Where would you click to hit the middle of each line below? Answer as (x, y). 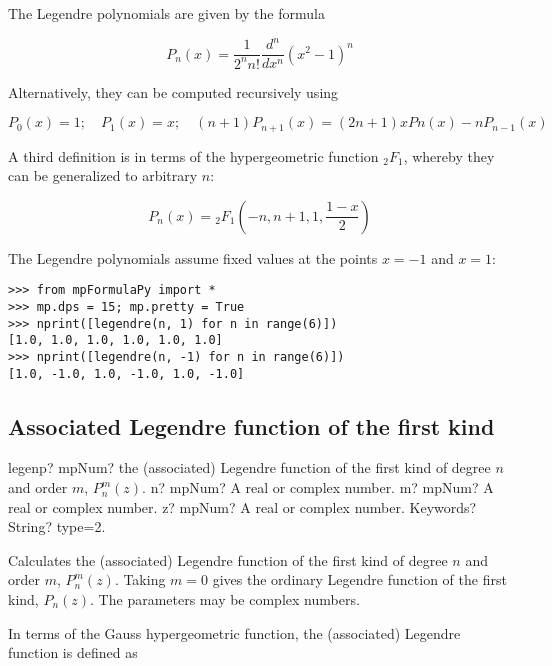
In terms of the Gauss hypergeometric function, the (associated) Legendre (234, 632)
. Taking (140, 579)
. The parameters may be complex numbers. (225, 599)
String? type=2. (57, 526)
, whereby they (449, 155)
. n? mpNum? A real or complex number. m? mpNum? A (318, 487)
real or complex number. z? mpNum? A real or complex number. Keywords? (242, 506)
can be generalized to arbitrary (103, 175)
